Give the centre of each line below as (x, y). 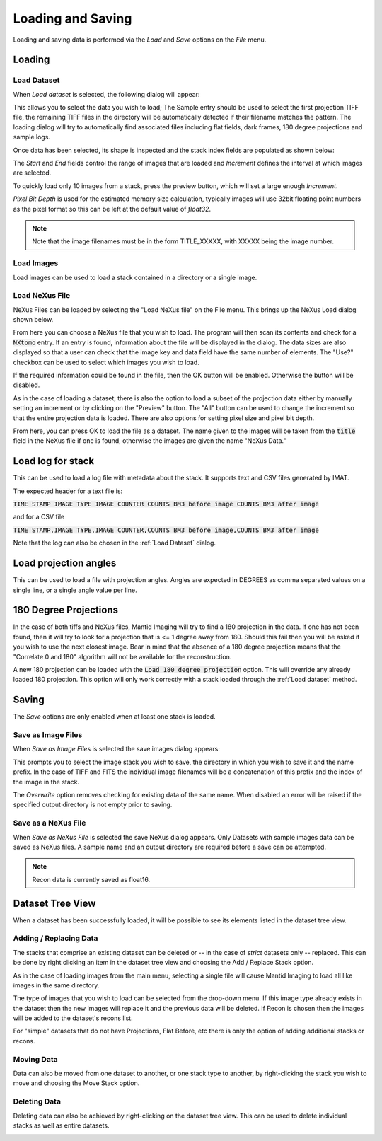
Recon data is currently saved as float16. (91, 879)
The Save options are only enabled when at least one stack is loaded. (114, 717)
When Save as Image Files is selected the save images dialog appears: (117, 749)
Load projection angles (65, 563)
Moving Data (35, 1059)
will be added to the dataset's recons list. (73, 1018)
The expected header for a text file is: (68, 491)
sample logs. (32, 137)
